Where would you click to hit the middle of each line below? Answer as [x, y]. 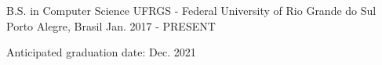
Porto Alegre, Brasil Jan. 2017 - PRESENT [111, 25]
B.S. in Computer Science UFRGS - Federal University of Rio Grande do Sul [191, 10]
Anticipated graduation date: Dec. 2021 [101, 52]
